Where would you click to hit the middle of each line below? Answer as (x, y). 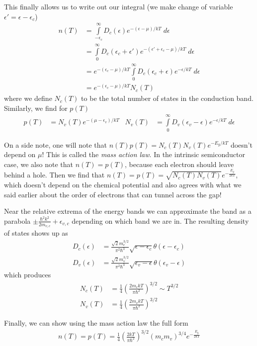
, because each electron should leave (179, 164)
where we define (28, 98)
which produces (28, 275)
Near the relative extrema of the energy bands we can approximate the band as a (128, 211)
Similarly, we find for (36, 108)
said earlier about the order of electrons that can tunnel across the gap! (113, 194)
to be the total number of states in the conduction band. (167, 98)
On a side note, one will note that (55, 144)
